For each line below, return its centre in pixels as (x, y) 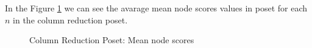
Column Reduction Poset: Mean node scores (112, 40)
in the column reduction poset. (70, 19)
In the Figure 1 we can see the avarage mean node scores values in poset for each (156, 8)
